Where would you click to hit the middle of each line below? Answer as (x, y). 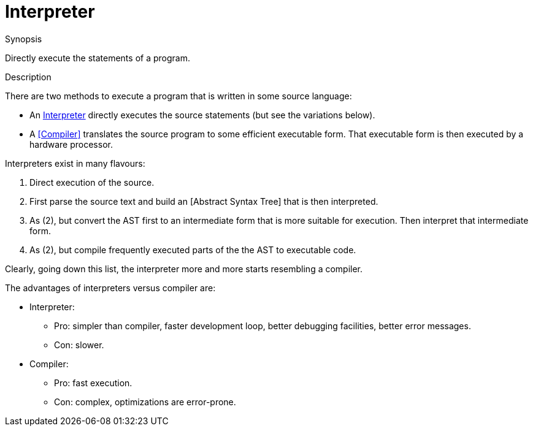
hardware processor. (71, 144)
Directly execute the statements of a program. (98, 58)
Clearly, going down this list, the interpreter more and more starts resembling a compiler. (184, 269)
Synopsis (24, 39)
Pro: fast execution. (93, 383)
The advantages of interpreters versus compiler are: (110, 288)
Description (28, 77)
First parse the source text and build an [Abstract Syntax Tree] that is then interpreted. (204, 201)
